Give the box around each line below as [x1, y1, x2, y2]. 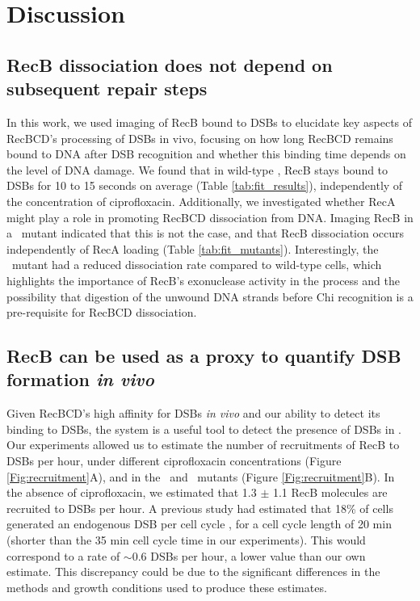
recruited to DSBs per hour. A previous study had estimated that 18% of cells [6, 499, 393, 516]
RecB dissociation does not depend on [6, 52, 333, 77]
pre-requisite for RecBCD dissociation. [6, 304, 197, 321]
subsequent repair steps [6, 76, 208, 101]
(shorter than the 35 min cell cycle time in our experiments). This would [6, 532, 366, 548]
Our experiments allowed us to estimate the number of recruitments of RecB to [6, 436, 400, 453]
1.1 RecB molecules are [272, 484, 388, 501]
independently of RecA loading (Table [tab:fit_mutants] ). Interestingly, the [6, 240, 379, 257]
